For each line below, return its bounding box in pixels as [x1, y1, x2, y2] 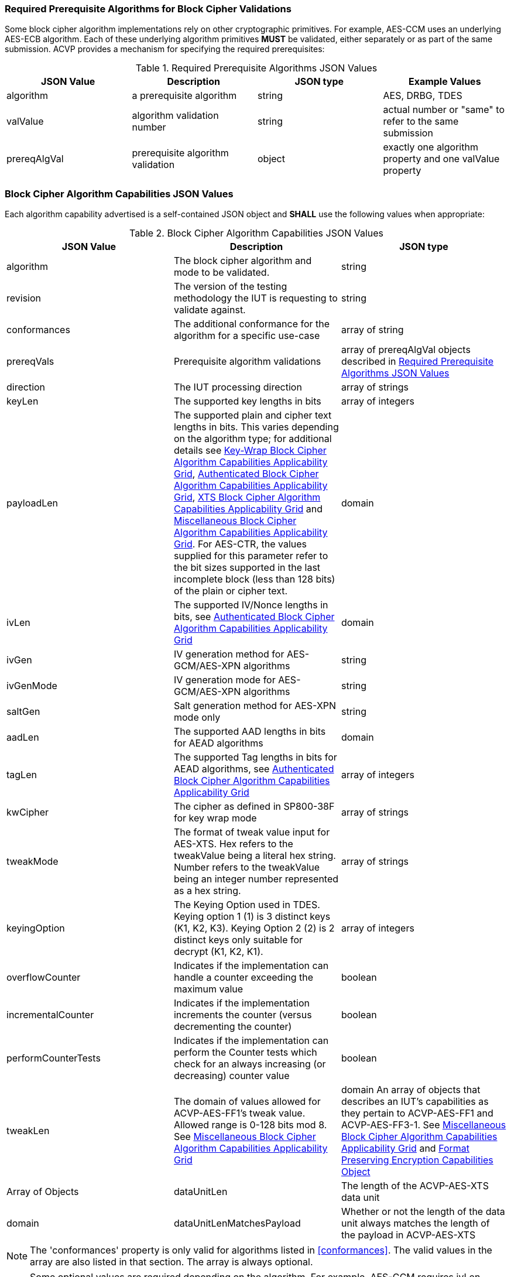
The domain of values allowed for [173, 1095, 321, 1108]
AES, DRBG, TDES [383, 90, 462, 102]
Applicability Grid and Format [341, 1142, 470, 1155]
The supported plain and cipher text [173, 409, 332, 422]
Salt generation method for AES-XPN [173, 700, 337, 712]
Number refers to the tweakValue [173, 861, 320, 874]
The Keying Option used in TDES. [173, 899, 320, 911]
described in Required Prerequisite [341, 355, 494, 368]
